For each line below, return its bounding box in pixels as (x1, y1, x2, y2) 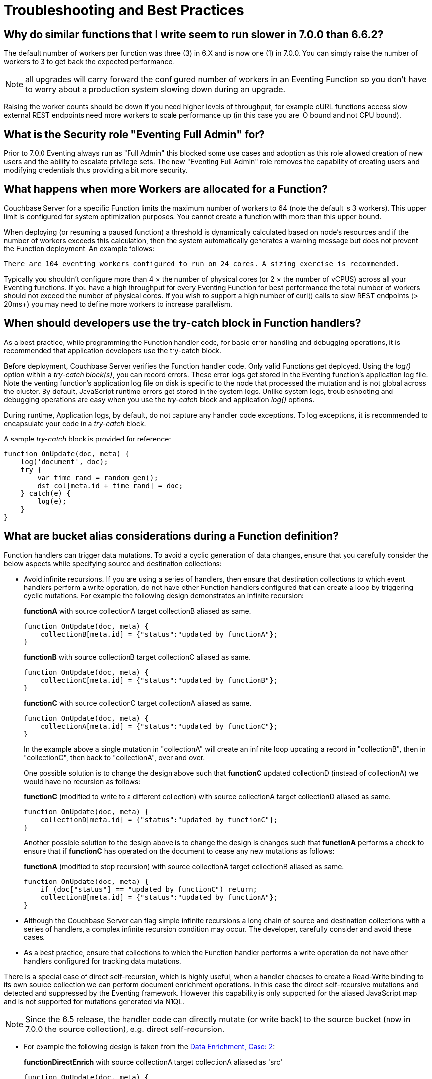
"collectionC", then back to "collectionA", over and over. (24, 753, 205, 762)
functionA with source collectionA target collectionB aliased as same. (24, 606, 251, 615)
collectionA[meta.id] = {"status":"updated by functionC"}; (40, 722, 278, 730)
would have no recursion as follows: (24, 777, 141, 785)
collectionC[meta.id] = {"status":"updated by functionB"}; (40, 676, 278, 684)
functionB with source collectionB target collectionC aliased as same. (24, 652, 251, 661)
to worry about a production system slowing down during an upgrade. (25, 84, 286, 95)
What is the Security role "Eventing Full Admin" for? (4, 128, 265, 141)
